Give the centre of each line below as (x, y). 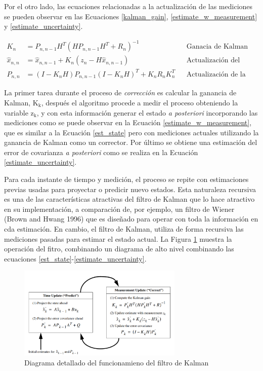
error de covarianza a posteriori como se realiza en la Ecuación (101, 152)
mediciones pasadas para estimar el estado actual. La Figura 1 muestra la (118, 238)
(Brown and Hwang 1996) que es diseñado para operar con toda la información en (131, 219)
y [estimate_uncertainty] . (43, 26)
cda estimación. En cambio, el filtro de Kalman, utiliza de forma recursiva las (124, 229)
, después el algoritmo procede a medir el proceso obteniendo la (140, 102)
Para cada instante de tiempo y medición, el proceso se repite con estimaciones (126, 179)
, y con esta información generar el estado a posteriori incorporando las (147, 112)
